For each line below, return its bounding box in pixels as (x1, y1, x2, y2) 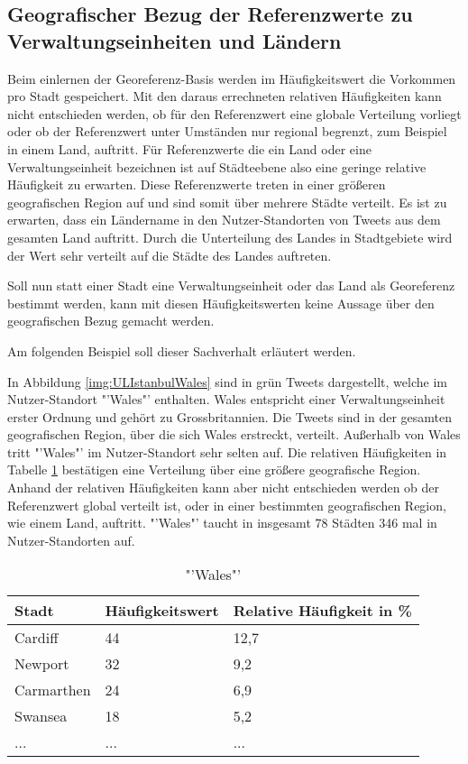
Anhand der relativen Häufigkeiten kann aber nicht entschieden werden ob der (7, 478, 440, 497)
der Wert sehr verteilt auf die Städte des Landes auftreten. (7, 245, 332, 264)
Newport (14, 653, 69, 675)
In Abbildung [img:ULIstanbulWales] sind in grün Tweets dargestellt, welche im (7, 372, 447, 391)
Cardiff (14, 627, 59, 649)
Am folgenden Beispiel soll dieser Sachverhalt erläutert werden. (7, 341, 356, 360)
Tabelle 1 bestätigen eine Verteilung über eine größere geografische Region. (7, 460, 421, 479)
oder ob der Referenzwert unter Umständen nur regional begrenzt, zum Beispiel (7, 122, 447, 141)
